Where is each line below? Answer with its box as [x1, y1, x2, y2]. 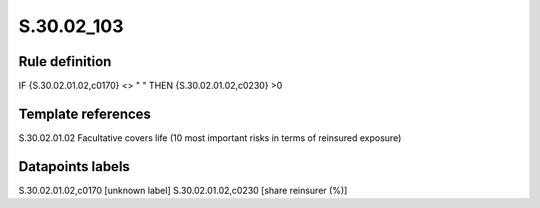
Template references [18, 105, 152, 122]
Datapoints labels [18, 158, 130, 175]
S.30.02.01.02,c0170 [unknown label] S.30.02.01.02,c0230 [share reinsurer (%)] [18, 184, 348, 196]
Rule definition [18, 53, 112, 70]
